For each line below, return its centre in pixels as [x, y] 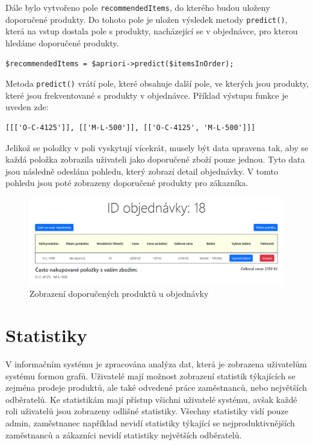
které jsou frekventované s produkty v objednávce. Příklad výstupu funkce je [147, 95]
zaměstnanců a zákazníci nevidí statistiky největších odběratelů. [124, 434]
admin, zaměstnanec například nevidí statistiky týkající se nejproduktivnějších [150, 422]
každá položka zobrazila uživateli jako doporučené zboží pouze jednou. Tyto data [155, 159]
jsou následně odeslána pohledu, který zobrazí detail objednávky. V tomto [142, 171]
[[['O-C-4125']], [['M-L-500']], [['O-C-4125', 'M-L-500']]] [131, 127]
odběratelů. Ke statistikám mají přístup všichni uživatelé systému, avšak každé [151, 399]
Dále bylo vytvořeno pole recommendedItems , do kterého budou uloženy [138, 7]
